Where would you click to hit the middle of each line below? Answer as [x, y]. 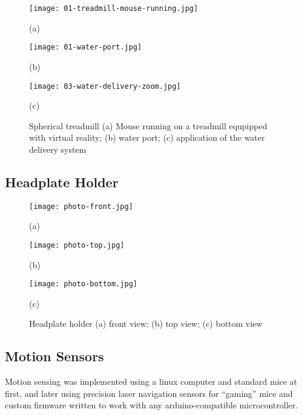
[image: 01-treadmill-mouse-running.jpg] [114, 8]
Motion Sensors [54, 356]
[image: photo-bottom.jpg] [83, 284]
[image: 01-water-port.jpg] [86, 47]
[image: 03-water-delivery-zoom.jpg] [105, 86]
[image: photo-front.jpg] [81, 206]
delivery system [58, 149]
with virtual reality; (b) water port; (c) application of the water [147, 137]
